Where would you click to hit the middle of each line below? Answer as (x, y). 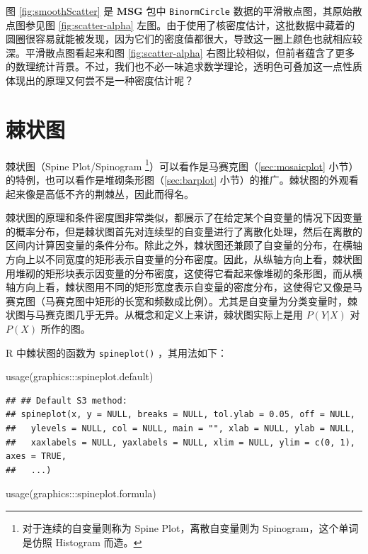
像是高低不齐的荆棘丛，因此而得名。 (109, 193)
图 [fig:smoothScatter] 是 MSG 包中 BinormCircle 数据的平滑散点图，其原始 (179, 11)
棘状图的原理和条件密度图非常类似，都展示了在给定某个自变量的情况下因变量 (184, 217)
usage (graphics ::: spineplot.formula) (81, 493)
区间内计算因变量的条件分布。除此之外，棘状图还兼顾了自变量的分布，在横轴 (184, 245)
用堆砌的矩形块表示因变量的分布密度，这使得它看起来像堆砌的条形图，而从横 (184, 273)
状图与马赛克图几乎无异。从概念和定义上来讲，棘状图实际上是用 (154, 315)
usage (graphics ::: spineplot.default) (80, 376)
